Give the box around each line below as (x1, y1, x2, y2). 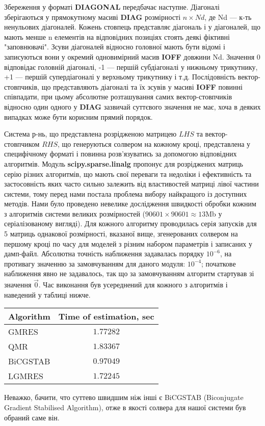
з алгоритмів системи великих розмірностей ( (4, 208, 146, 219)
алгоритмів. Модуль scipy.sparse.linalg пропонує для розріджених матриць (4, 158, 243, 169)
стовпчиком (4, 138, 40, 149)
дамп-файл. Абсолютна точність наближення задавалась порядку (4, 248, 204, 259)
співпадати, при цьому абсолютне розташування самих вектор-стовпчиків (4, 91, 232, 102)
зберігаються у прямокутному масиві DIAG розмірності (4, 11, 181, 22)
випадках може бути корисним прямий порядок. (4, 111, 153, 122)
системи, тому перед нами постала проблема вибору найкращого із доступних (4, 188, 247, 199)
